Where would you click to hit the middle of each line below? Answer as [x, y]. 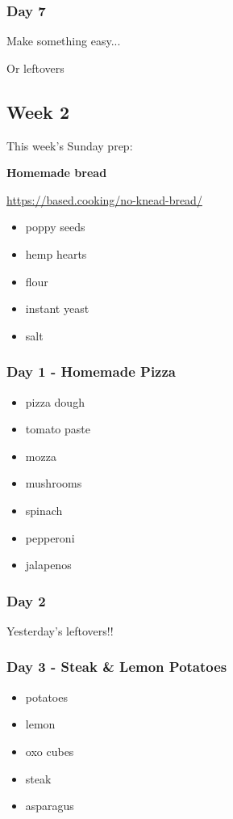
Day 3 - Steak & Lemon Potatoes [117, 667]
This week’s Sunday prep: [70, 145]
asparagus [50, 806]
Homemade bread [57, 173]
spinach [44, 510]
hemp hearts [56, 253]
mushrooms [54, 483]
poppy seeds [55, 227]
